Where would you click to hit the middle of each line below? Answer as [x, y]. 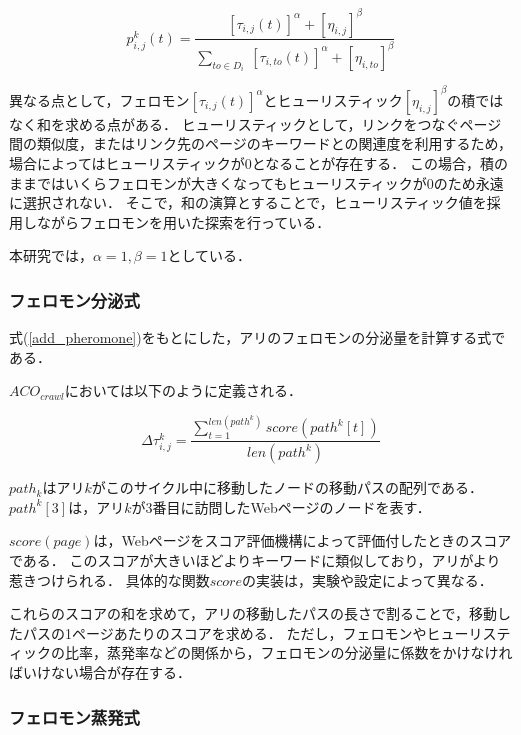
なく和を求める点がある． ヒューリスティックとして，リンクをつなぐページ [255, 123]
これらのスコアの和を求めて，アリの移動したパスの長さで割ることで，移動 [253, 613]
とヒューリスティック [333, 99]
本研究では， [51, 255]
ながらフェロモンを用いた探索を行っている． [183, 221]
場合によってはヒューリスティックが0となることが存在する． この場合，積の [258, 163]
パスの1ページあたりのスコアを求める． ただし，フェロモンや [224, 632]
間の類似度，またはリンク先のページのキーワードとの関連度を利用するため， [260, 143]
